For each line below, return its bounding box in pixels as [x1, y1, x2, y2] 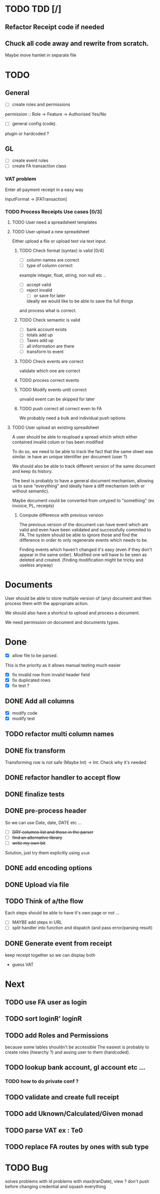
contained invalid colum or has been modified [12, 439, 104, 445]
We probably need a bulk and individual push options [19, 415, 126, 421]
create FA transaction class [12, 163, 66, 169]
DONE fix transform [5, 746, 65, 755]
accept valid [26, 282, 51, 288]
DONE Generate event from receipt [5, 939, 112, 948]
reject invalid [26, 287, 52, 293]
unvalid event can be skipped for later [19, 396, 95, 402]
